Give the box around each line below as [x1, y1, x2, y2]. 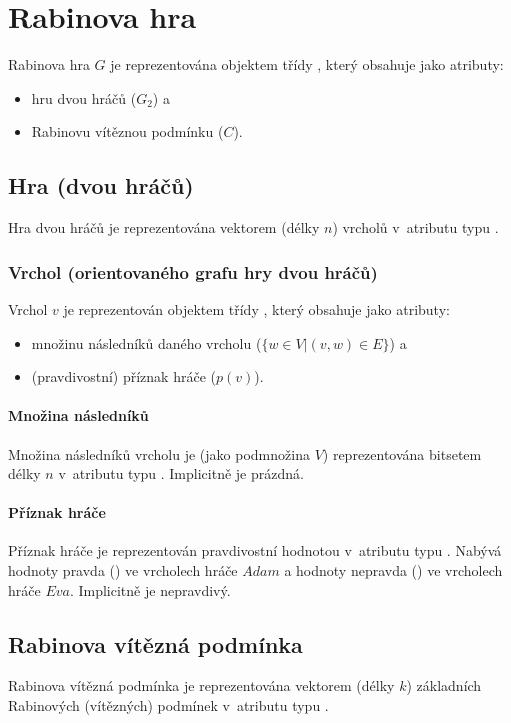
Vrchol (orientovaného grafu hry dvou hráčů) [8, 259, 378, 284]
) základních [406, 675, 482, 696]
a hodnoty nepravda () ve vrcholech [284, 560, 503, 581]
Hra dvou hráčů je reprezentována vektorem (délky [8, 217, 320, 238]
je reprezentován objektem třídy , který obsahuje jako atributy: [63, 298, 450, 319]
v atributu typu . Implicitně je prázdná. [58, 463, 304, 484]
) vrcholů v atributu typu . [332, 217, 499, 238]
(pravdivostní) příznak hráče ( [31, 366, 216, 387]
